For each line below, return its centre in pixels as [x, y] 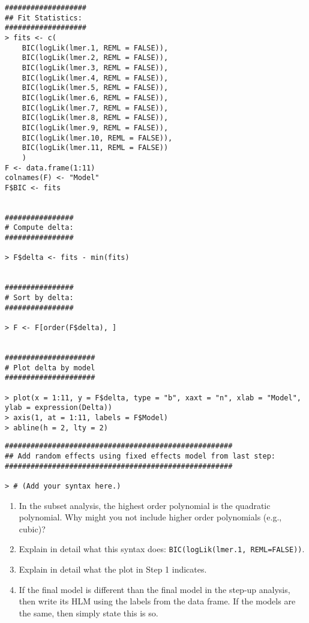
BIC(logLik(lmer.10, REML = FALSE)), [97, 138]
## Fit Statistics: [43, 18]
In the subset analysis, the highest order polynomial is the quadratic [145, 505]
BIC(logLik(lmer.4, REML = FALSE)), [95, 78]
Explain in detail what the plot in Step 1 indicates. [113, 569]
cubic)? [32, 528]
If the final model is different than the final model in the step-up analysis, [154, 589]
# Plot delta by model [50, 368]
